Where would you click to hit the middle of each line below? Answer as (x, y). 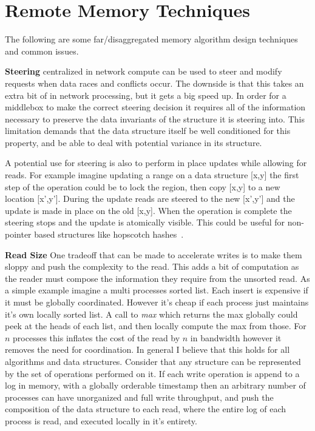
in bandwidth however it (236, 337)
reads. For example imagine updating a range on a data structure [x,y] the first (152, 175)
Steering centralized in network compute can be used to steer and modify (144, 71)
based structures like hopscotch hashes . (109, 234)
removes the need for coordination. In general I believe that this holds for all (147, 349)
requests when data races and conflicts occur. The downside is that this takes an (154, 83)
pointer (18, 234)
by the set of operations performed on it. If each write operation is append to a (152, 373)
